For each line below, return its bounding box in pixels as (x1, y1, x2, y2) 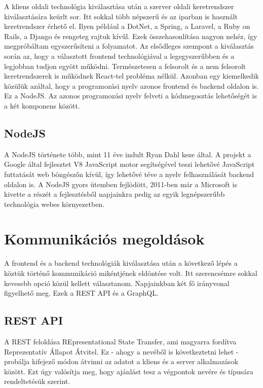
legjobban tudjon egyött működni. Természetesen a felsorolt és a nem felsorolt (4, 60, 246, 71)
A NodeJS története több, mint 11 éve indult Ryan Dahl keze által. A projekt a (4, 149, 251, 159)
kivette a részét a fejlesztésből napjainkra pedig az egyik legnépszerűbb (4, 189, 225, 199)
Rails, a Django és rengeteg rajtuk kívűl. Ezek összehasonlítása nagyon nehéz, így (4, 30, 257, 41)
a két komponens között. (4, 100, 80, 111)
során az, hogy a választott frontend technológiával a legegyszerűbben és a (4, 50, 235, 61)
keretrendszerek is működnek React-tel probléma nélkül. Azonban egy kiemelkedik (4, 70, 259, 81)
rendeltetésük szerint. (4, 376, 70, 386)
